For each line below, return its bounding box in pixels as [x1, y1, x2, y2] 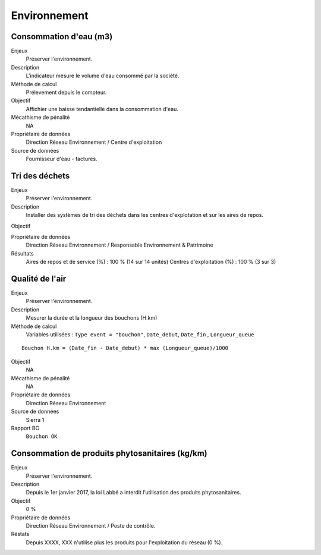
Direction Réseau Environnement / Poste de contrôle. [26, 522, 156, 529]
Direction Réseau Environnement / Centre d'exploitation [26, 138, 162, 146]
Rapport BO [11, 424, 40, 431]
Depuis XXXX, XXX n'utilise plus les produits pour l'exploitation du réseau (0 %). [26, 538, 223, 546]
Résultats [11, 250, 34, 257]
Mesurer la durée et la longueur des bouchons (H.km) [26, 314, 158, 321]
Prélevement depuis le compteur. [26, 89, 107, 96]
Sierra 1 [26, 416, 45, 423]
